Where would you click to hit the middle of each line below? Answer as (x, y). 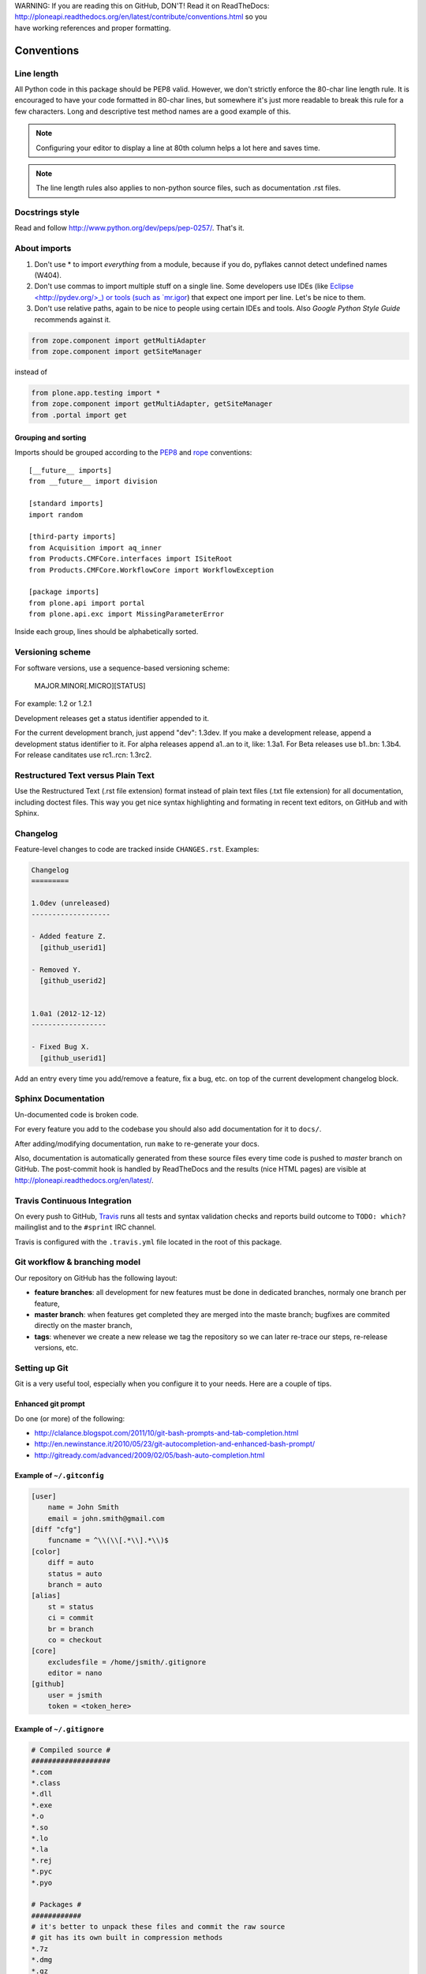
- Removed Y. (56, 970)
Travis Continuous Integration (73, 1200)
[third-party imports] (73, 537)
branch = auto (75, 1584)
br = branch (71, 1629)
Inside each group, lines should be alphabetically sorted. (106, 632)
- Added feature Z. (69, 936)
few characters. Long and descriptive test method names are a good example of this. (153, 111)
